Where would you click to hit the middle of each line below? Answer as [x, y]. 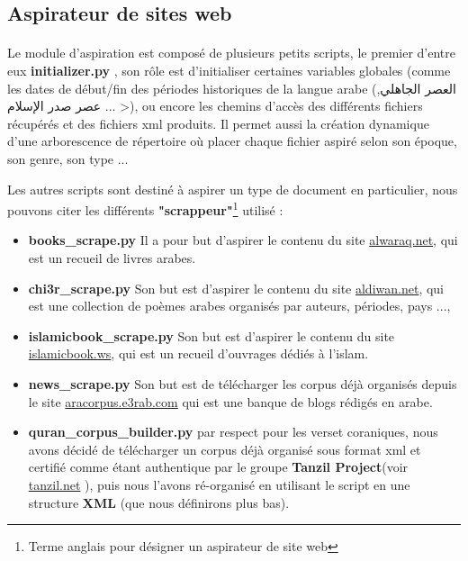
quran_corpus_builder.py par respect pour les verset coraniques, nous [233, 432]
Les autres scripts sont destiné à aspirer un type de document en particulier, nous [233, 189]
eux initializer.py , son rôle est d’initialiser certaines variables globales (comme [229, 70]
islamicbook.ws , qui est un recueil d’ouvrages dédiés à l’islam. [198, 353]
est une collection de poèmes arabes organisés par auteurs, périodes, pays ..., [239, 306]
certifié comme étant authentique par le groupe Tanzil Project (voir [218, 467]
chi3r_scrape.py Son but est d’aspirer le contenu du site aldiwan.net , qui [236, 288]
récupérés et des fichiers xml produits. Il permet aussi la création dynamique [218, 123]
